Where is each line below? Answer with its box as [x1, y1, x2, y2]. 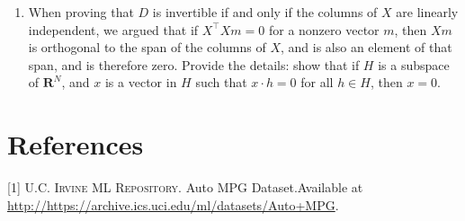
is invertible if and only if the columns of [152, 3, 378, 21]
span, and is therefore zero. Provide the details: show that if [28, 55, 360, 74]
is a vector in [104, 73, 177, 92]
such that [195, 73, 247, 92]
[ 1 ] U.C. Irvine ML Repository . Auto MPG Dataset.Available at [7, 178, 363, 197]
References [7, 126, 144, 163]
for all [300, 73, 334, 92]
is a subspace [378, 55, 450, 74]
